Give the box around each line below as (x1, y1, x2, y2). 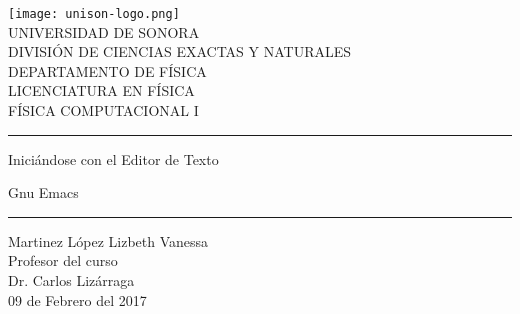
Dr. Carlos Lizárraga (8, 270, 135, 290)
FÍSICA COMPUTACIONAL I (8, 100, 199, 121)
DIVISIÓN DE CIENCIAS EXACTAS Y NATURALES (8, 41, 352, 62)
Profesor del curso (8, 250, 118, 271)
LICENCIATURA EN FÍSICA (8, 80, 195, 101)
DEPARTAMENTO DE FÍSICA (8, 60, 207, 81)
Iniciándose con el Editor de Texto (8, 148, 219, 169)
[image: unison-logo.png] (8, 7, 180, 21)
